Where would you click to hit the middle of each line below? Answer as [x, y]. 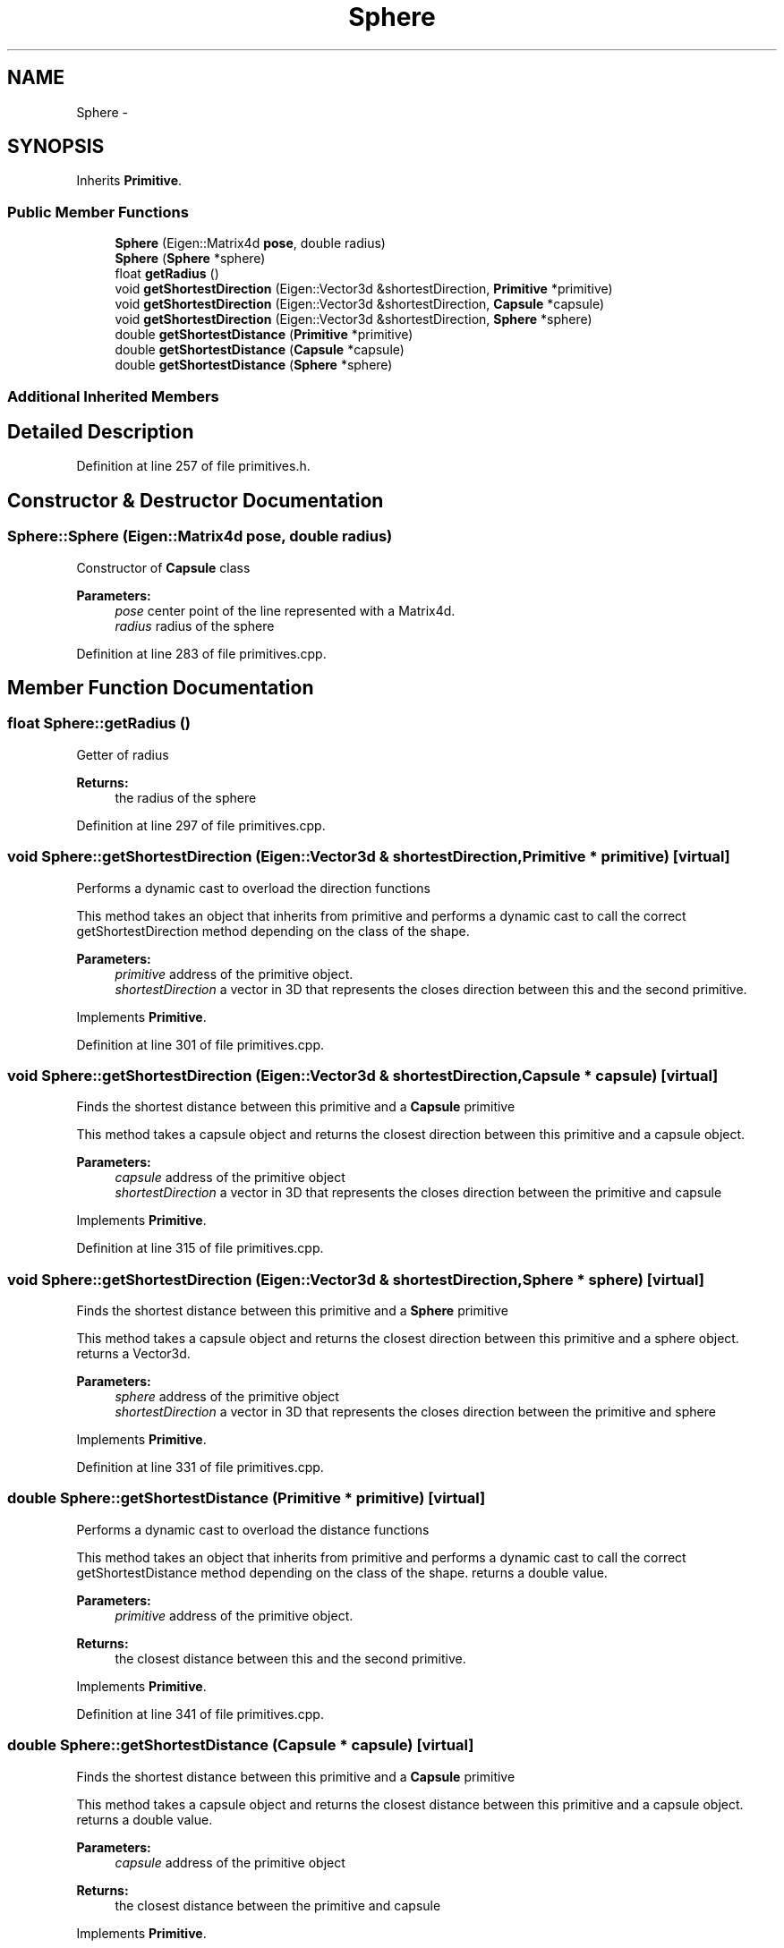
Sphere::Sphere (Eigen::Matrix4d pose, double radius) [200, 536]
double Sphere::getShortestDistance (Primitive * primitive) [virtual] [247, 1498]
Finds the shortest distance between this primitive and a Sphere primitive [292, 1311]
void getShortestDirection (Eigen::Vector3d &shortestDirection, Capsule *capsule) [360, 304]
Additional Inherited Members [113, 396]
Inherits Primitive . [129, 181]
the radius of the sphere [186, 797]
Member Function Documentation [161, 688]
